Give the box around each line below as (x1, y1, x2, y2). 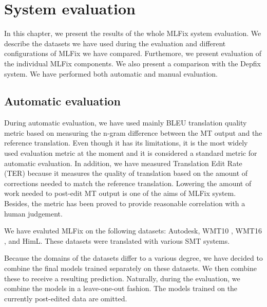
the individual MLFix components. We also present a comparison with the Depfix (4, 58, 261, 68)
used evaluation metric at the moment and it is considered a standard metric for (4, 148, 257, 158)
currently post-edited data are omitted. (4, 293, 127, 303)
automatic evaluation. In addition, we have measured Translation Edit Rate (4, 157, 242, 168)
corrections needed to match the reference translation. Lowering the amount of (4, 177, 252, 188)
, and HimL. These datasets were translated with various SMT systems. (4, 235, 230, 246)
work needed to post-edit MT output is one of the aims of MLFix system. (4, 188, 236, 198)
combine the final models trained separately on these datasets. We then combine (4, 263, 257, 274)
